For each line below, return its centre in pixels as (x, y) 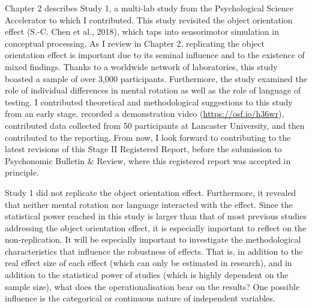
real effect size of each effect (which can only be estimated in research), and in (148, 263)
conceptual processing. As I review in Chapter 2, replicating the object (135, 43)
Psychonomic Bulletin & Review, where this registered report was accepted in (148, 160)
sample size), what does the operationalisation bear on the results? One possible (152, 286)
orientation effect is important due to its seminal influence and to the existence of (155, 55)
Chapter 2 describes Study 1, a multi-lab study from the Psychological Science (149, 8)
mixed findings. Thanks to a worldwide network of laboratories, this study (141, 66)
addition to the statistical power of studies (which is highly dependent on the (147, 275)
